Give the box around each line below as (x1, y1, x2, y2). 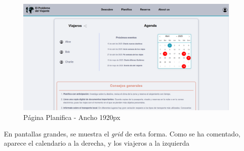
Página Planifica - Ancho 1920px (23, 112, 120, 122)
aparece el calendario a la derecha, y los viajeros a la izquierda (4, 138, 190, 148)
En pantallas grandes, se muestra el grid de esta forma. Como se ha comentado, (4, 128, 241, 138)
